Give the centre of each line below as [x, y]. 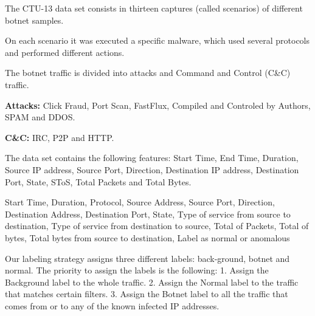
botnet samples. [34, 20]
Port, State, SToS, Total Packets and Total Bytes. [98, 181]
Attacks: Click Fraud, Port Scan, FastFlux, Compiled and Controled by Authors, [158, 105]
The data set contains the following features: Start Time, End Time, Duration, [152, 158]
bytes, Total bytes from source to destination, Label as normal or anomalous [147, 237]
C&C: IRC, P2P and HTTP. [60, 137]
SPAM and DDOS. [40, 117]
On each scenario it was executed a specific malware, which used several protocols [157, 40]
